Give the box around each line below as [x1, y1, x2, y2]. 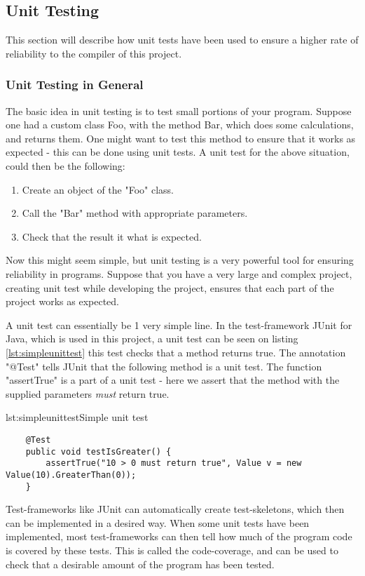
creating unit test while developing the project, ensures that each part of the [6, 280, 334, 295]
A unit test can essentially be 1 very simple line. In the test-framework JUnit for [6, 317, 352, 332]
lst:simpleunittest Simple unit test [6, 410, 149, 424]
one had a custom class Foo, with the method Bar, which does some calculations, [6, 117, 354, 132]
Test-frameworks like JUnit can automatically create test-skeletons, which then [6, 502, 345, 516]
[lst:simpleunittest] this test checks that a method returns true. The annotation [6, 344, 346, 359]
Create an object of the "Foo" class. [22, 182, 174, 196]
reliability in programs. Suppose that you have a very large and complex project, [6, 266, 352, 281]
